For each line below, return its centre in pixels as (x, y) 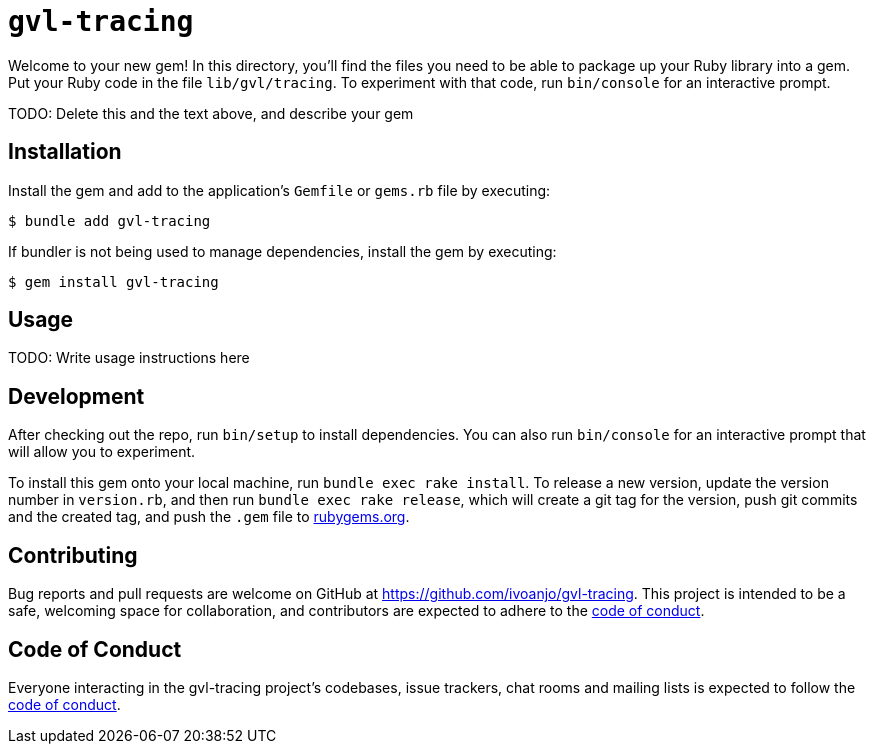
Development (76, 396)
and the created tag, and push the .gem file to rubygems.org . (209, 517)
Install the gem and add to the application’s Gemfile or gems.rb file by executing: (279, 190)
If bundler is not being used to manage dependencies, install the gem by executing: (282, 251)
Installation (65, 152)
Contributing (73, 555)
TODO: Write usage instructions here (129, 358)
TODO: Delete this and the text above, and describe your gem (211, 113)
